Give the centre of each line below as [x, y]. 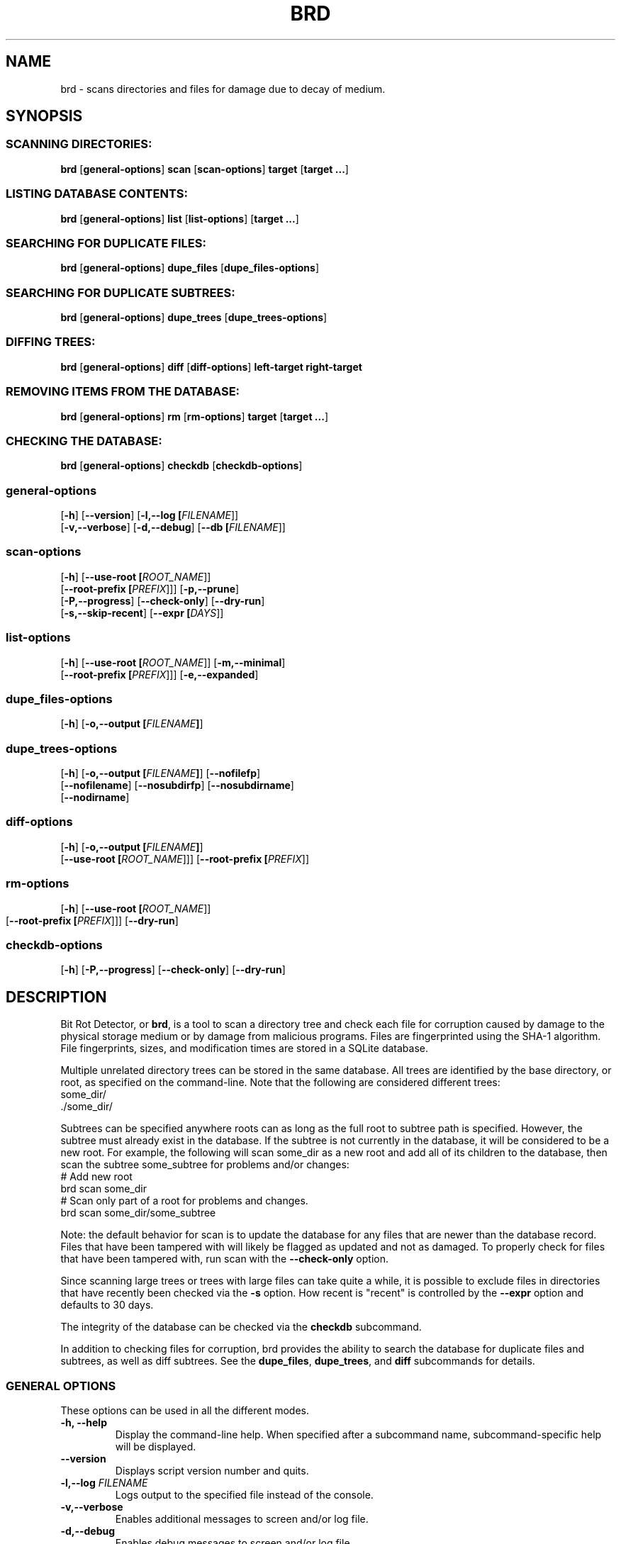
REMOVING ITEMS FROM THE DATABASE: [123, 392]
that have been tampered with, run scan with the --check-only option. [224, 1259]
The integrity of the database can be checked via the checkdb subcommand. [241, 1327]
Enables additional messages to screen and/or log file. [242, 1518]
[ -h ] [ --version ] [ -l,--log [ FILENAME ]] [150, 515]
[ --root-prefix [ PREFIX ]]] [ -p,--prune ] [150, 588]
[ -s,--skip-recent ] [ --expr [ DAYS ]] [142, 612]
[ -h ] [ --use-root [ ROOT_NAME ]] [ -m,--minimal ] [173, 662]
